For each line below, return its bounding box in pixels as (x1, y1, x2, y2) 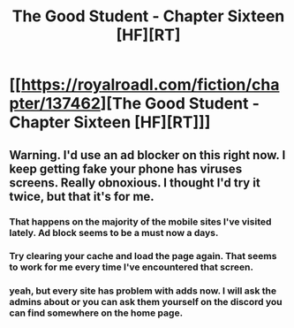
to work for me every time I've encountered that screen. (9, 261, 254, 273)
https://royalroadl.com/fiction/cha (20, 75, 280, 95)
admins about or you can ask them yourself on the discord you (9, 296, 283, 309)
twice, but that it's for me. (9, 188, 155, 204)
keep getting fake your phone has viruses (9, 161, 243, 176)
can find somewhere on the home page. (9, 307, 184, 319)
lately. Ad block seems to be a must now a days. (9, 226, 219, 239)
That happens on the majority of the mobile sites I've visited (9, 215, 272, 227)
